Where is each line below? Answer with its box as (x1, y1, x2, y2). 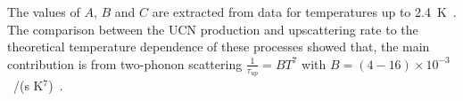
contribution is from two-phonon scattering (7, 54, 243, 73)
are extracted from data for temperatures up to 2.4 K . (152, 3, 457, 20)
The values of (7, 3, 80, 20)
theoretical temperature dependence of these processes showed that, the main (7, 37, 430, 56)
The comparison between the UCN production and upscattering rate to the (7, 19, 418, 38)
